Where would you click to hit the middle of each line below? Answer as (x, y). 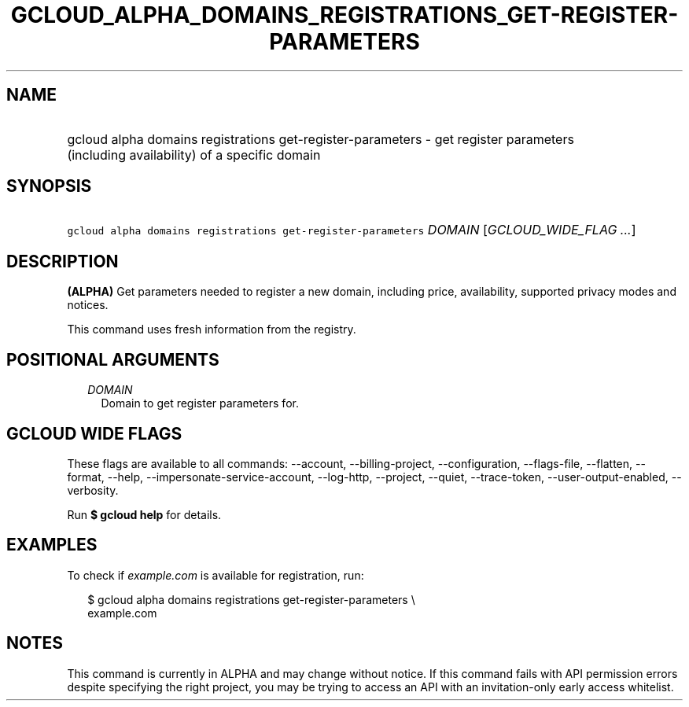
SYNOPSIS (49, 186)
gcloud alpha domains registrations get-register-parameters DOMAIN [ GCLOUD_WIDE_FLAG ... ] (352, 230)
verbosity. (93, 490)
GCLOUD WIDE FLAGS (94, 433)
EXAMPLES (52, 545)
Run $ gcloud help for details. (144, 514)
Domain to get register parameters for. (200, 403)
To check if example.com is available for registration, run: (216, 575)
